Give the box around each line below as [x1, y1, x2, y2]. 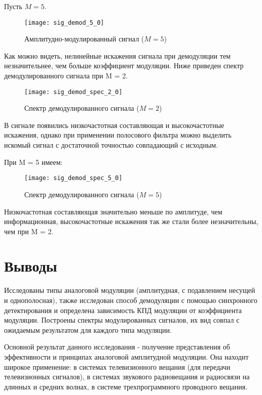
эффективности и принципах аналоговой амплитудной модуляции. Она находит [4, 351, 249, 362]
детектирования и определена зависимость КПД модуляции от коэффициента [4, 304, 242, 315]
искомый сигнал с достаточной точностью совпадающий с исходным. [4, 140, 218, 150]
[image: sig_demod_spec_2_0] [24, 88, 123, 96]
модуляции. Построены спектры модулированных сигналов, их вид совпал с [4, 315, 240, 325]
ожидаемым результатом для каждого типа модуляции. [4, 324, 172, 335]
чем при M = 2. [4, 226, 54, 236]
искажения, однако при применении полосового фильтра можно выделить [4, 129, 232, 140]
